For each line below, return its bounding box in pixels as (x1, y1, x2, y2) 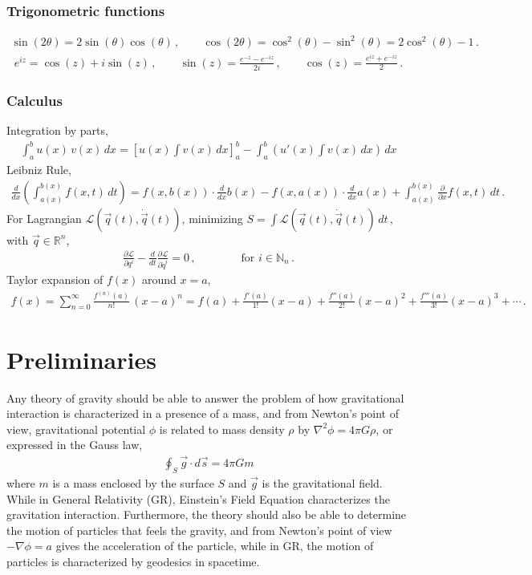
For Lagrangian (6, 209, 82, 226)
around (141, 271, 177, 288)
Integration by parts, (6, 122, 108, 139)
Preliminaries (6, 342, 156, 375)
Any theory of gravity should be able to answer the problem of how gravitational (6, 389, 404, 406)
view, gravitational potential (6, 420, 146, 437)
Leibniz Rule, (6, 161, 71, 178)
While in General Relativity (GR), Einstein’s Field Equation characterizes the (6, 490, 390, 507)
